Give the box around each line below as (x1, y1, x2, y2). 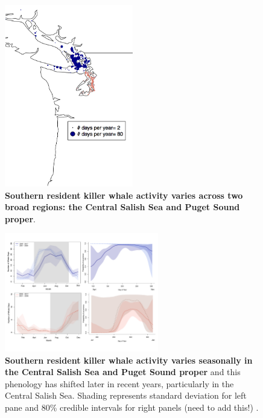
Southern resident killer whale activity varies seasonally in (5, 353, 253, 366)
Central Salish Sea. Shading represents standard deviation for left (5, 389, 247, 402)
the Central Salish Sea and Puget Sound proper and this (5, 365, 241, 378)
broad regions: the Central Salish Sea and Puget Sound (5, 201, 240, 213)
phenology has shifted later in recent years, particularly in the (5, 377, 234, 390)
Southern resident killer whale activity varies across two (5, 188, 243, 201)
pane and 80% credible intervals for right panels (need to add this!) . (5, 401, 259, 414)
